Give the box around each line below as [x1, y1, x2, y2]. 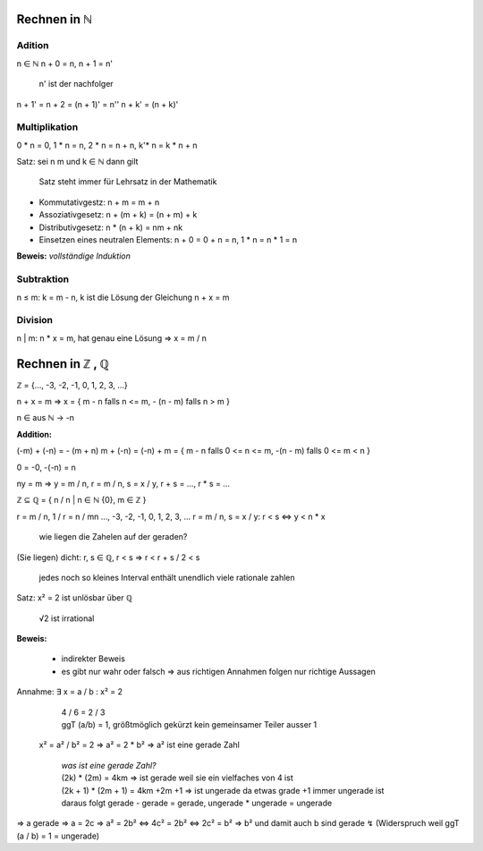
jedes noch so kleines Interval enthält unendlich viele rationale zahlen [38, 572, 295, 583]
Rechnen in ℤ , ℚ [16, 356, 109, 371]
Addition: [16, 429, 53, 439]
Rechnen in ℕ [16, 12, 93, 27]
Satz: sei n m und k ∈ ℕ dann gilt [16, 157, 139, 167]
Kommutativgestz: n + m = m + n [38, 197, 160, 208]
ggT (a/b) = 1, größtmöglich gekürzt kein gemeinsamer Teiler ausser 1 [61, 719, 318, 730]
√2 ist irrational [38, 613, 95, 624]
